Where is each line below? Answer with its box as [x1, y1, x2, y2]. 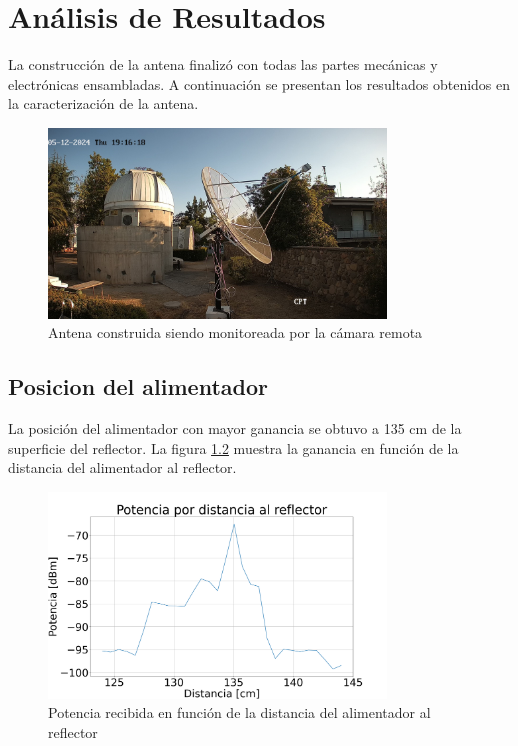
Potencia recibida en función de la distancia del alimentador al [48, 702, 431, 723]
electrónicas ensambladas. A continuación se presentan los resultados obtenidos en [8, 73, 511, 94]
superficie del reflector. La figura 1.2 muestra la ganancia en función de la [8, 437, 459, 458]
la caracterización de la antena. [8, 93, 199, 114]
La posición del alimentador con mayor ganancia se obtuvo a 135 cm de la [8, 418, 462, 439]
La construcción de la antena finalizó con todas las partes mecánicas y [8, 54, 438, 75]
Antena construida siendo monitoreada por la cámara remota [48, 322, 423, 343]
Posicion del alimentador [8, 371, 268, 402]
